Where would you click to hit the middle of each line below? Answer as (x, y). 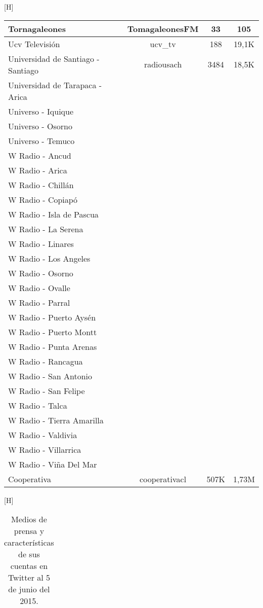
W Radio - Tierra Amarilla (56, 420)
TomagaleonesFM (163, 28)
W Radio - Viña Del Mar (53, 464)
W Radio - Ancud (40, 155)
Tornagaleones (37, 28)
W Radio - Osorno (41, 273)
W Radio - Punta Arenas (53, 346)
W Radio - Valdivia (43, 435)
